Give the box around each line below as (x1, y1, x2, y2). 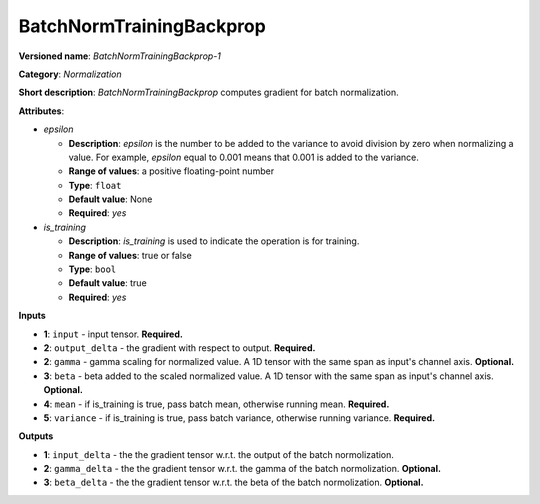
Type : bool (68, 263, 117, 275)
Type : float (68, 179, 122, 191)
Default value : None (68, 193, 153, 205)
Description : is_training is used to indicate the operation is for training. (68, 235, 360, 247)
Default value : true (68, 277, 147, 289)
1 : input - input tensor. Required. (43, 328, 184, 340)
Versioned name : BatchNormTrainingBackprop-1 (18, 50, 222, 62)
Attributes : (18, 105, 65, 117)
